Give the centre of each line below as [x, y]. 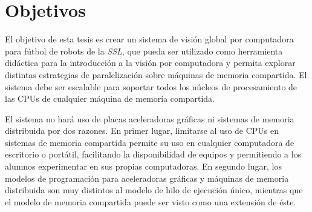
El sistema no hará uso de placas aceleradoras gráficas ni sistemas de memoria [150, 118]
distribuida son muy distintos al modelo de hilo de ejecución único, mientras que [154, 190]
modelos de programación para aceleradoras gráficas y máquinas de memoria [147, 178]
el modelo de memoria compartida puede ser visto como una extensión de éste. [151, 201]
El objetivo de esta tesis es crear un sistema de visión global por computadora [149, 39]
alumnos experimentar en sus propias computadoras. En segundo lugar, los [143, 166]
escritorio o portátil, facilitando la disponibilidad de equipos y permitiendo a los [153, 154]
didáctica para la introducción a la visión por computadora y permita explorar [150, 63]
